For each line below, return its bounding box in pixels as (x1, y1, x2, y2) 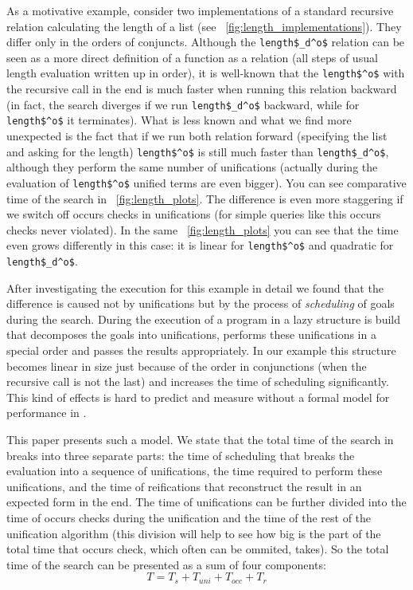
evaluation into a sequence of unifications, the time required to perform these (6, 462, 383, 479)
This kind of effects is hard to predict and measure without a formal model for (6, 388, 390, 405)
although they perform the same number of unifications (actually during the (6, 159, 378, 175)
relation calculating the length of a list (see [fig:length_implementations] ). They (6, 18, 402, 34)
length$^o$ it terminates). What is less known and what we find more (6, 112, 352, 128)
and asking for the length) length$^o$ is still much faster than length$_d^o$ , (6, 143, 389, 159)
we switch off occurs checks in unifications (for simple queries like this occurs (6, 206, 381, 222)
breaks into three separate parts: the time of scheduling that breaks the (6, 446, 355, 463)
